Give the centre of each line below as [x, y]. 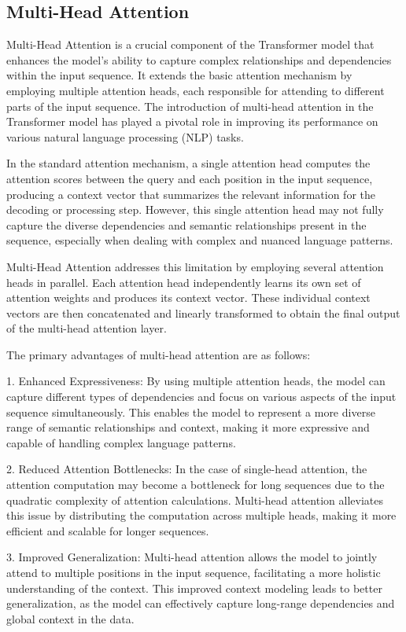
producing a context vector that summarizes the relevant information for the [191, 194]
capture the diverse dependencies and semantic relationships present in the [186, 224]
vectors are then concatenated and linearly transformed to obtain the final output [203, 312]
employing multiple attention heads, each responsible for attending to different [196, 90]
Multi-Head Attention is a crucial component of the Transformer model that [190, 44]
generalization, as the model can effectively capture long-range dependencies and [201, 603]
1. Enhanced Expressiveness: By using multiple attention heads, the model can [196, 381]
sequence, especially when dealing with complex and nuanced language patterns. [200, 240]
